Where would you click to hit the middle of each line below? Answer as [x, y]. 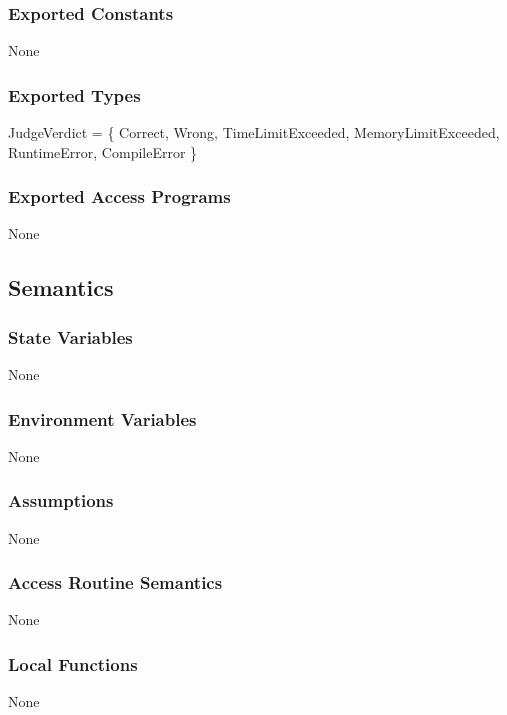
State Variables [70, 336]
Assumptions [61, 500]
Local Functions [73, 663]
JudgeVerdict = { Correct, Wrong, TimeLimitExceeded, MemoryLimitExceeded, [254, 132]
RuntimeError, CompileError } [103, 151]
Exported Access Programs [119, 196]
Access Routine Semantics [115, 582]
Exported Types [74, 94]
